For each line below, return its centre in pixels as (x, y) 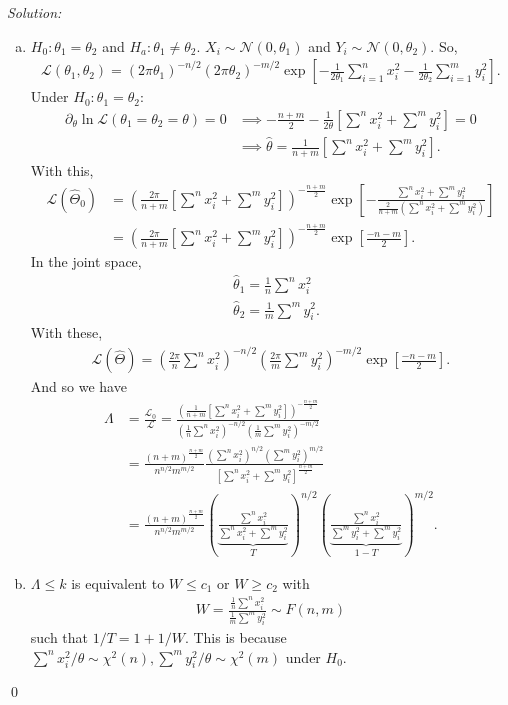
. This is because (235, 637)
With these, (66, 332)
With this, (62, 170)
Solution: (34, 12)
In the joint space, (86, 261)
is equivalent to (118, 582)
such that (59, 637)
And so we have (78, 386)
